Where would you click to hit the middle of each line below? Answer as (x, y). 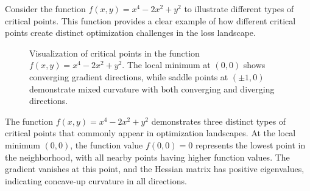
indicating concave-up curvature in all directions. (96, 180)
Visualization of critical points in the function (114, 53)
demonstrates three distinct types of (219, 121)
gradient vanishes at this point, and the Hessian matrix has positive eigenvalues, (155, 169)
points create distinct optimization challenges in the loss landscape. (130, 33)
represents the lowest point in (250, 144)
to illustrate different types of (239, 9)
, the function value (107, 144)
